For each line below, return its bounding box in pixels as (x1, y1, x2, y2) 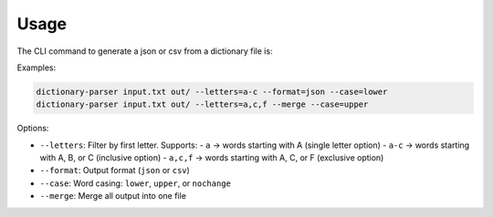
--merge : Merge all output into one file (39, 191, 187, 201)
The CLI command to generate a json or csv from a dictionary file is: (16, 46, 273, 57)
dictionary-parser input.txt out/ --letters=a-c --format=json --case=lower (36, 87, 388, 97)
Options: (16, 123, 49, 134)
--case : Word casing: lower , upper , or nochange (39, 178, 232, 189)
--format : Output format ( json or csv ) (39, 165, 191, 176)
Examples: (16, 62, 57, 73)
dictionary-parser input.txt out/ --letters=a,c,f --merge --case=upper (36, 99, 369, 109)
